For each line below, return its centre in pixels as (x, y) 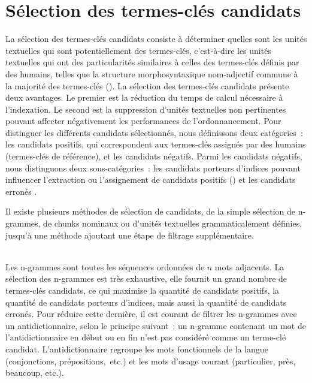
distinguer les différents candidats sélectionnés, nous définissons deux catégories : (154, 132)
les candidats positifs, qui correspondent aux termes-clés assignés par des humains (156, 144)
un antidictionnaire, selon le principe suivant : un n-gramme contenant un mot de (156, 325)
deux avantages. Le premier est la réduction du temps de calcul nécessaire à (144, 97)
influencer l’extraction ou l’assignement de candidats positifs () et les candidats (151, 180)
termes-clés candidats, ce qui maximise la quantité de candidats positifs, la (143, 290)
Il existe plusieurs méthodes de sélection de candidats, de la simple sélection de (150, 211)
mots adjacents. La (249, 266)
